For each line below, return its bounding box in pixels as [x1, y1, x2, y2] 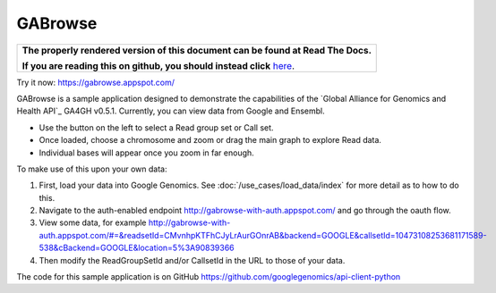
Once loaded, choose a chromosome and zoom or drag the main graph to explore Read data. [38, 135, 382, 146]
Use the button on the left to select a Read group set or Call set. [38, 121, 274, 133]
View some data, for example [38, 217, 147, 228]
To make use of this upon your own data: [16, 163, 167, 174]
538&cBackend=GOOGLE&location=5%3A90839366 [38, 242, 235, 254]
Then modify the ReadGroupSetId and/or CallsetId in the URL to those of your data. [38, 255, 346, 265]
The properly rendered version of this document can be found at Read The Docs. [21, 44, 372, 56]
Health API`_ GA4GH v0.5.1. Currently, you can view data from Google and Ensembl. [16, 105, 326, 116]
